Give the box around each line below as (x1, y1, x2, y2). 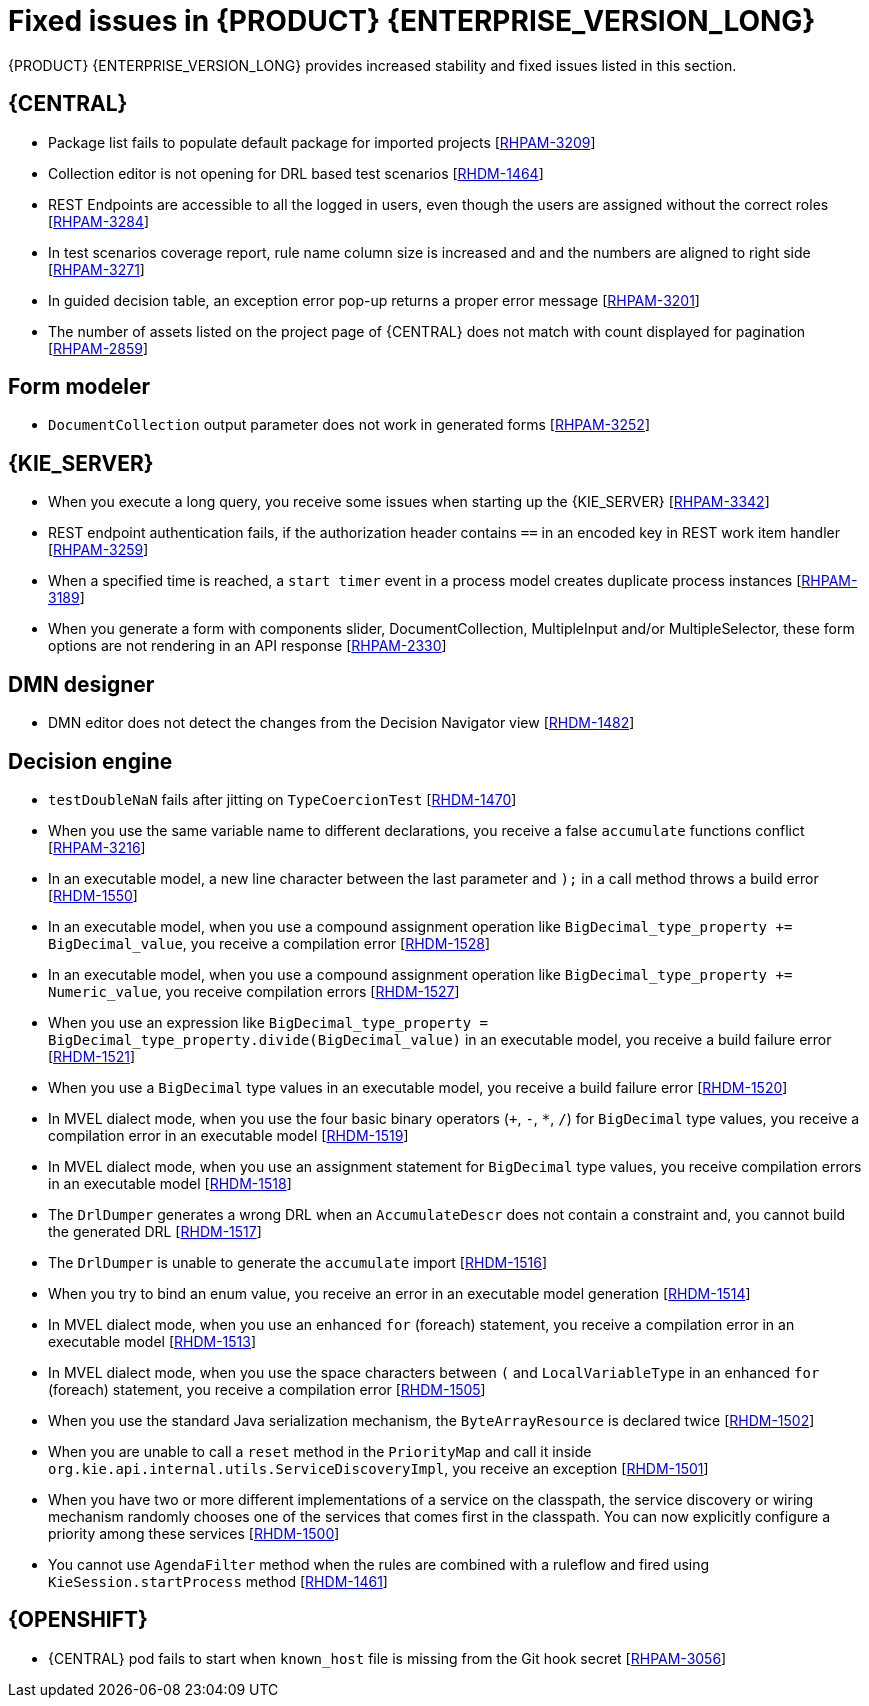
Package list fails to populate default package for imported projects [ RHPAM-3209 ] (48, 133, 596, 151)
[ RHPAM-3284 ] (48, 212, 150, 230)
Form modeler (8, 374, 150, 400)
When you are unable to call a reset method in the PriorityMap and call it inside (48, 1442, 592, 1460)
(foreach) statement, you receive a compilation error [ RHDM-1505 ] (48, 1380, 486, 1398)
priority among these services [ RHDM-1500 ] (48, 1524, 340, 1542)
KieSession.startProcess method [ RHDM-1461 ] (48, 1572, 388, 1590)
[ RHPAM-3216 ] (48, 838, 146, 856)
